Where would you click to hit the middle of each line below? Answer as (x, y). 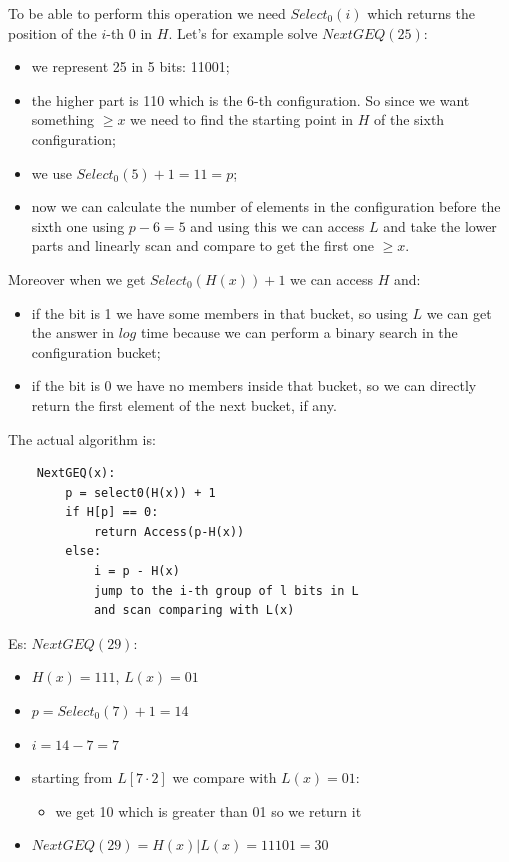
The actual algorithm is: (82, 438)
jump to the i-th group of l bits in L (226, 590)
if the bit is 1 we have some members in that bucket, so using (219, 312)
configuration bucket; (96, 351)
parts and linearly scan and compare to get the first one (203, 245)
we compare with (224, 777)
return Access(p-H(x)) (169, 531)
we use (51, 172)
